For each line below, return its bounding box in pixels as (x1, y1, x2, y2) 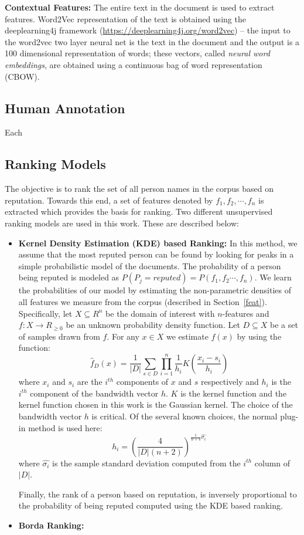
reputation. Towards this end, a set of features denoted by (5, 194, 213, 206)
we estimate (166, 330, 209, 342)
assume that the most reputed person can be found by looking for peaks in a (18, 248, 294, 260)
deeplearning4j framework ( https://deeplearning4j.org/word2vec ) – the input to (5, 24, 291, 36)
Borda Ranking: (18, 519, 84, 531)
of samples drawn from (18, 330, 100, 342)
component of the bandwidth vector (30, 387, 159, 399)
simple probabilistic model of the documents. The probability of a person (18, 259, 281, 272)
